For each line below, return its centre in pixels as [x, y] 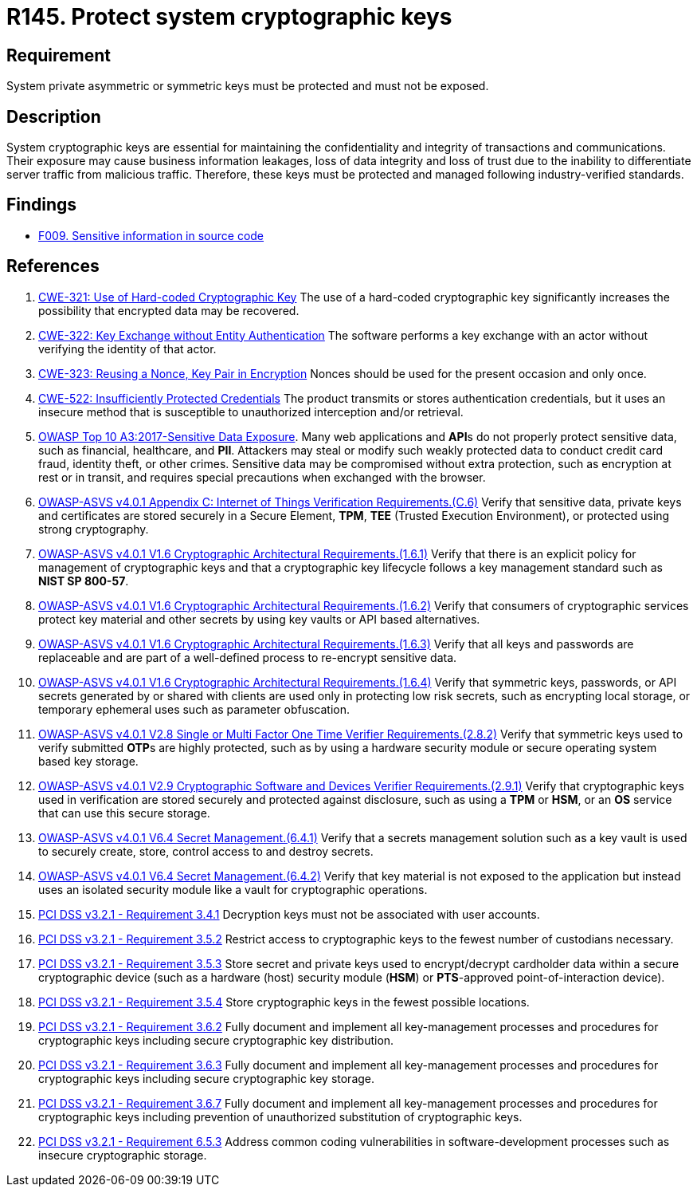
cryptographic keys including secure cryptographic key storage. [207, 1078]
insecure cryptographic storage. [123, 1155]
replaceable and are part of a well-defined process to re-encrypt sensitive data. [248, 657]
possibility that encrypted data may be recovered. [169, 310]
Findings [42, 205]
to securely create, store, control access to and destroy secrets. [206, 851]
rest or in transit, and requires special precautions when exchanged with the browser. [262, 477]
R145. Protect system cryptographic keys [229, 17]
